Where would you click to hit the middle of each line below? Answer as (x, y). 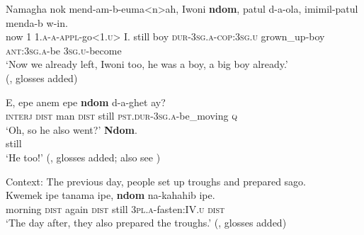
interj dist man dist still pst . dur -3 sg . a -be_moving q (121, 116)
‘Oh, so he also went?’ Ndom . (72, 129)
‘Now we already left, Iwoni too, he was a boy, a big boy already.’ (147, 64)
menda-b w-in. (37, 22)
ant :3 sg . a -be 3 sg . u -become (64, 50)
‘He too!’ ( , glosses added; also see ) (83, 157)
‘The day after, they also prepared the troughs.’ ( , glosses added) (146, 223)
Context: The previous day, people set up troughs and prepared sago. (156, 181)
